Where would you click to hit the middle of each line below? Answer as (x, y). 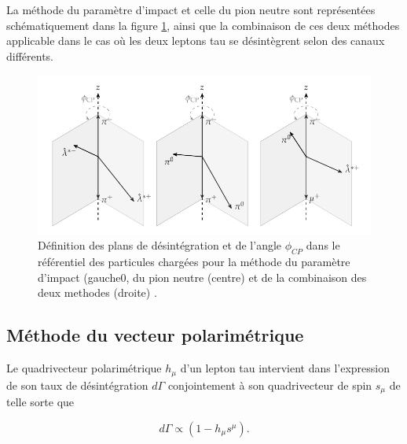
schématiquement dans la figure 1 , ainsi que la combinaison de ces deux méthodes (203, 25)
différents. (30, 55)
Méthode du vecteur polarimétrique (155, 335)
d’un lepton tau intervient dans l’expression (285, 368)
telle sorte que (40, 402)
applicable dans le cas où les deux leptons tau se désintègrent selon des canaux (196, 41)
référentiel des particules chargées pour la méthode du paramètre (194, 262)
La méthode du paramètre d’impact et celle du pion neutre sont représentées (191, 9)
